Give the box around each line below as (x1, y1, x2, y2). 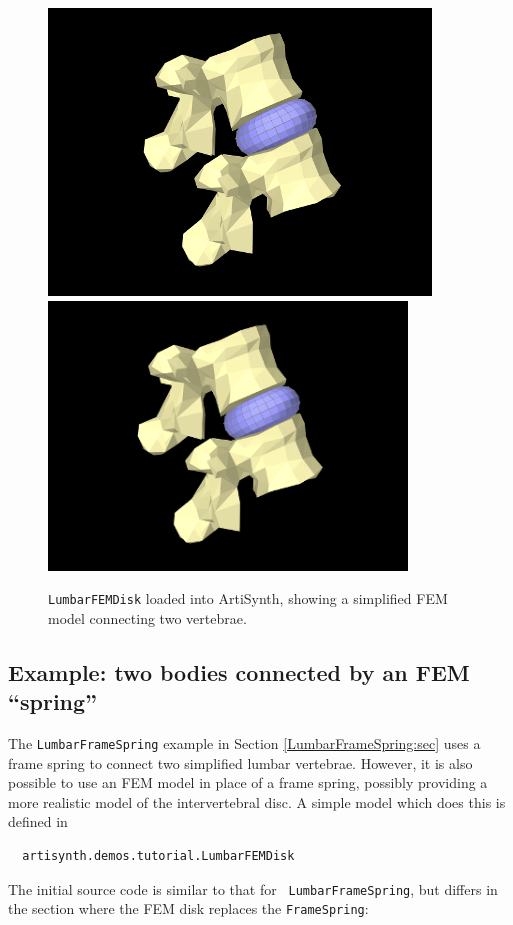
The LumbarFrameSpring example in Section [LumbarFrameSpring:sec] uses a (8, 733, 481, 754)
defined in (8, 811, 68, 832)
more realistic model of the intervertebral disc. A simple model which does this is (8, 791, 506, 812)
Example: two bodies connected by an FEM (8, 656, 470, 687)
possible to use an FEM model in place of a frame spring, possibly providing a (8, 772, 488, 793)
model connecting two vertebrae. (48, 607, 247, 628)
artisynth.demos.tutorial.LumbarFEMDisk (22, 849, 295, 864)
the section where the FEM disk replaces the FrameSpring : (8, 898, 369, 919)
